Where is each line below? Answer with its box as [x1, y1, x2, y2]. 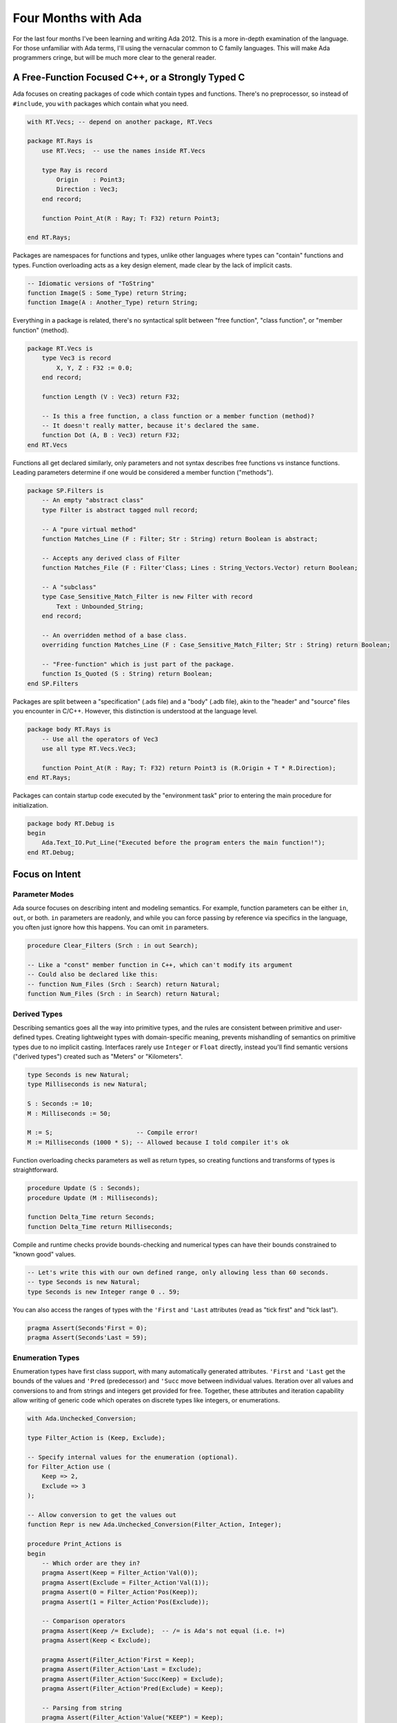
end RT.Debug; [27, 848, 75, 856]
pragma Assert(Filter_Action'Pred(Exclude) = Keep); [41, 1685, 224, 1693]
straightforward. [12, 1165, 59, 1174]
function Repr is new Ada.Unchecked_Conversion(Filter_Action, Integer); [27, 1520, 282, 1529]
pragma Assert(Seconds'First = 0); [27, 1324, 147, 1332]
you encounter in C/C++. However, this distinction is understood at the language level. [12, 707, 258, 715]
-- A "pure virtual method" [41, 525, 137, 533]
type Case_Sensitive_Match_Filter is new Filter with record [41, 593, 253, 601]
